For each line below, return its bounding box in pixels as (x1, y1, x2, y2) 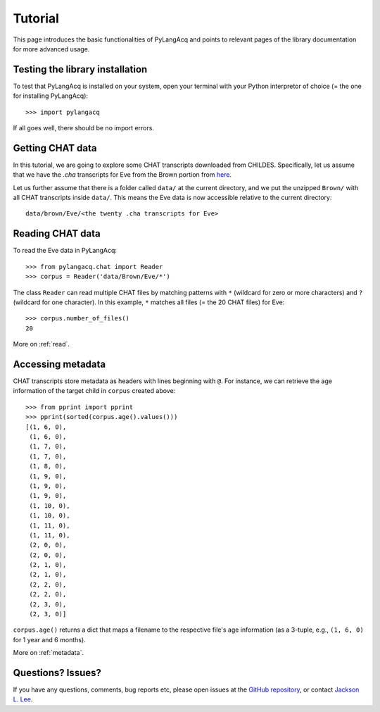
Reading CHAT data (13, 227, 101, 239)
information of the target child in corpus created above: (13, 387, 176, 395)
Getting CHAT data (13, 142, 97, 154)
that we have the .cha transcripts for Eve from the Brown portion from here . (13, 170, 232, 179)
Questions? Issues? (13, 667, 101, 679)
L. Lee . (13, 695, 33, 704)
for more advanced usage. (13, 44, 90, 53)
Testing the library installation (13, 63, 148, 75)
